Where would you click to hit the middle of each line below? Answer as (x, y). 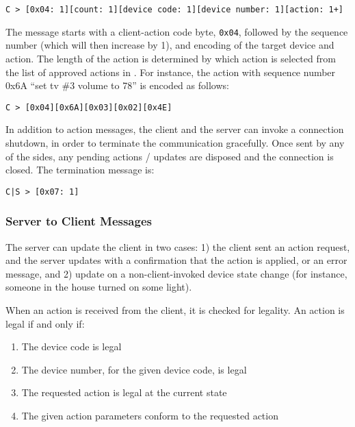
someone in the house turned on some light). (99, 287)
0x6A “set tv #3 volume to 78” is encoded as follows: (117, 85)
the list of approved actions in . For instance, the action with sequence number (171, 72)
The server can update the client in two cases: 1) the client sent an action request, (178, 246)
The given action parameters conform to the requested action (150, 415)
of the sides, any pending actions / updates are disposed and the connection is (170, 156)
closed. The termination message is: (80, 170)
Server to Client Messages (79, 221)
